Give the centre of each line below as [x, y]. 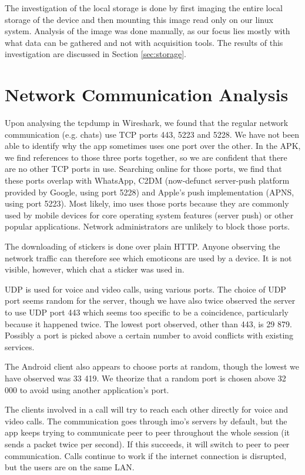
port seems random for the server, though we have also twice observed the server [150, 300]
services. [20, 346]
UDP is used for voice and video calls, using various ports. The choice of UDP [145, 289]
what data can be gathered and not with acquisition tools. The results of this [144, 42]
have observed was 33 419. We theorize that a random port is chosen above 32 [145, 378]
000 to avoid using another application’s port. [87, 389]
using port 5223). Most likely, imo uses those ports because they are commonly [147, 203]
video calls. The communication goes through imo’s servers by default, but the [146, 421]
